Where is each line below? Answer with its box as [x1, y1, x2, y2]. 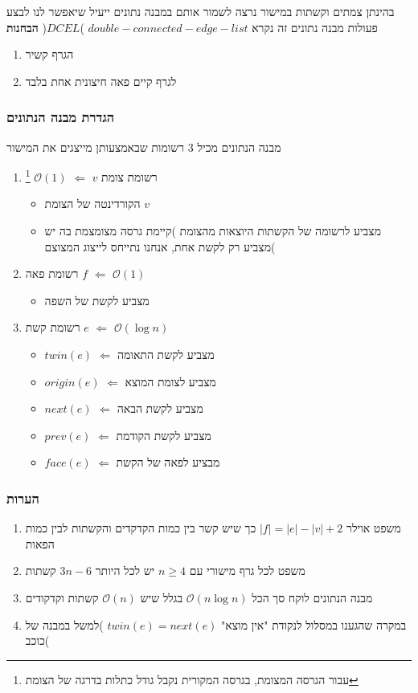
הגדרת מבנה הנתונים [6, 107, 115, 127]
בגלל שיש [140, 589, 183, 605]
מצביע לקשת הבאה [117, 400, 203, 417]
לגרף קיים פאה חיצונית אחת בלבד [25, 72, 177, 89]
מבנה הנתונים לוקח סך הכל [252, 589, 373, 605]
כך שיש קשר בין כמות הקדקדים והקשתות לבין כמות [25, 520, 256, 536]
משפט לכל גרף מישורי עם [189, 562, 305, 579]
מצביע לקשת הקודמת [116, 426, 211, 443]
